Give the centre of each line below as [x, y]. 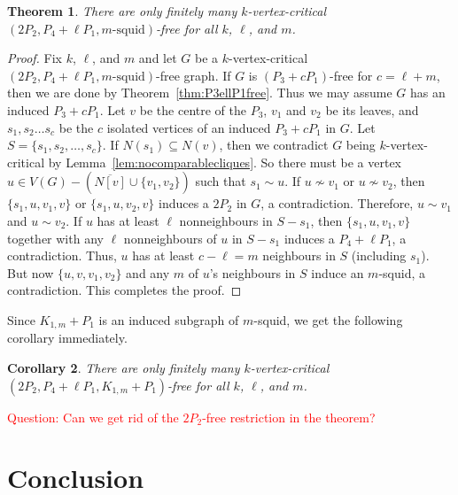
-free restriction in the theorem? [289, 417]
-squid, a [402, 272]
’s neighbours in [252, 272]
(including [379, 255]
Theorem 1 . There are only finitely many [122, 11]
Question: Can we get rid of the [93, 417]
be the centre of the [193, 109]
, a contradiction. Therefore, [337, 203]
